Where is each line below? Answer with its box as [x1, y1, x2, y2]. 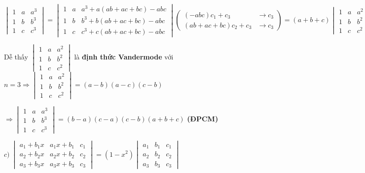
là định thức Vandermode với [74, 52, 174, 62]
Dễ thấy [4, 52, 28, 62]
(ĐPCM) [187, 114, 219, 124]
